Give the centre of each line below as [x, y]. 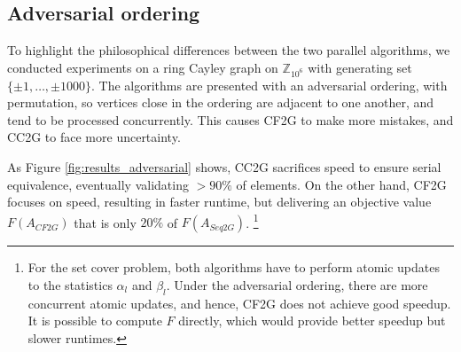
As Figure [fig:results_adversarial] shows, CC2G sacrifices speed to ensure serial [224, 166]
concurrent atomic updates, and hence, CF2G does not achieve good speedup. [239, 303]
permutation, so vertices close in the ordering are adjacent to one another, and [221, 102]
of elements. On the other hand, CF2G [341, 184]
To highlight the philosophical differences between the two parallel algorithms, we [229, 50]
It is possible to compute [95, 321]
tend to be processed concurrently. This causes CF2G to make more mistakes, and [230, 119]
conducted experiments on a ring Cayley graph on [143, 67]
